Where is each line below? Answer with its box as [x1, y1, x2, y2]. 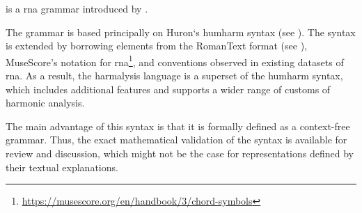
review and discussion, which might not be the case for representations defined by [6, 146, 354, 160]
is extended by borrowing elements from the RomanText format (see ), [6, 38, 307, 53]
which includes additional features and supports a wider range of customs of [6, 81, 331, 96]
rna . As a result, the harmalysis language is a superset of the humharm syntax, [6, 68, 343, 83]
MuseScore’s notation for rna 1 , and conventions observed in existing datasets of [6, 52, 344, 69]
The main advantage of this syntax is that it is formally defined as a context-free [6, 118, 350, 133]
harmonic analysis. [6, 95, 85, 110]
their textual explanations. [6, 159, 118, 174]
